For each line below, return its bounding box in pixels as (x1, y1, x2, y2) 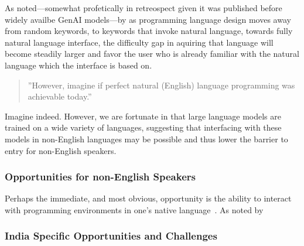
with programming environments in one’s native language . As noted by (5, 203, 264, 216)
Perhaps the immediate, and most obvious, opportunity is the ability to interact (5, 192, 292, 204)
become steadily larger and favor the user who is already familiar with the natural (5, 47, 299, 60)
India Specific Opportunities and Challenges (5, 228, 217, 243)
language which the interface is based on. (5, 59, 152, 71)
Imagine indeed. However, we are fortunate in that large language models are (5, 110, 281, 122)
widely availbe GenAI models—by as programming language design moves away (5, 13, 291, 25)
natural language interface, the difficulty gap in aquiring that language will (5, 36, 274, 48)
